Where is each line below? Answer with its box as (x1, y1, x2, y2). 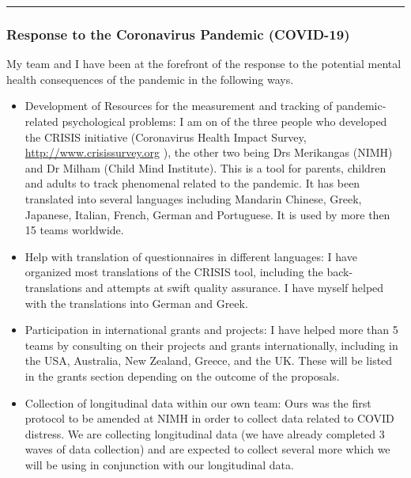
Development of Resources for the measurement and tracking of (25, 97, 333, 114)
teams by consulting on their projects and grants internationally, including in (25, 336, 398, 353)
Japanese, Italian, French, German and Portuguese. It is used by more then (25, 206, 390, 222)
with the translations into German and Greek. (25, 294, 248, 311)
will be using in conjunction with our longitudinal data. (25, 456, 294, 472)
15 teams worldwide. (25, 222, 124, 238)
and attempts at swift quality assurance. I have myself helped (85, 279, 384, 295)
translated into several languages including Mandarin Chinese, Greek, (25, 190, 362, 207)
